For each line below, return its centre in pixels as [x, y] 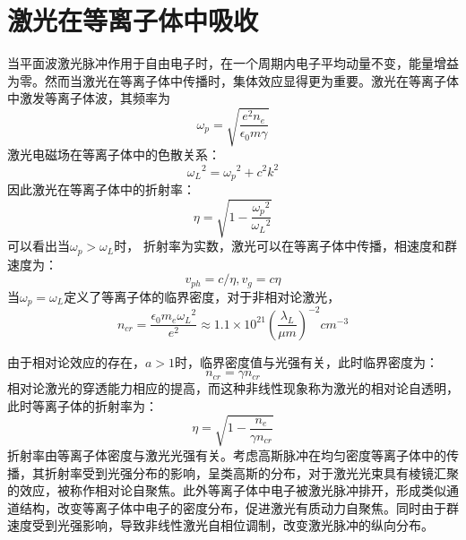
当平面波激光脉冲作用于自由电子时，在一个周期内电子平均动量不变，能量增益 [233, 63]
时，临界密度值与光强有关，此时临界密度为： [307, 361]
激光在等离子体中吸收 [133, 20]
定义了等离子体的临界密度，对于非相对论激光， [202, 296]
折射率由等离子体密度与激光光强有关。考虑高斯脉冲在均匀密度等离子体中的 [227, 454]
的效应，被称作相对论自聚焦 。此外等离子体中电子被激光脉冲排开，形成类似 [227, 490]
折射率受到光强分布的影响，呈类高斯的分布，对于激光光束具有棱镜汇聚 [251, 472]
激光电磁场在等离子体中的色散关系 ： [114, 154]
